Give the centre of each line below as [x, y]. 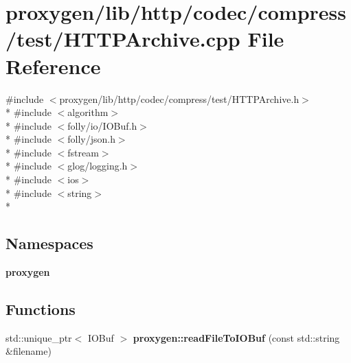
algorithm [88, 112]
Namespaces [49, 243]
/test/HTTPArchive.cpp [123, 39]
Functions [41, 309]
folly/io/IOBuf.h [102, 125]
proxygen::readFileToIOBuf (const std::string [236, 337]
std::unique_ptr [39, 337]
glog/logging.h [98, 166]
